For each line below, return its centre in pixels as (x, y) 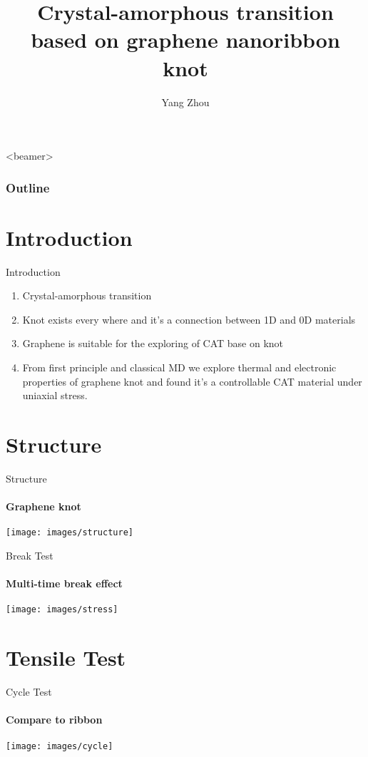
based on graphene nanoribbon (185, 40)
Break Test (30, 555)
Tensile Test (66, 658)
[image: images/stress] (62, 610)
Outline (28, 187)
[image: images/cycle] (60, 746)
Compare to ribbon (54, 720)
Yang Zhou (185, 102)
